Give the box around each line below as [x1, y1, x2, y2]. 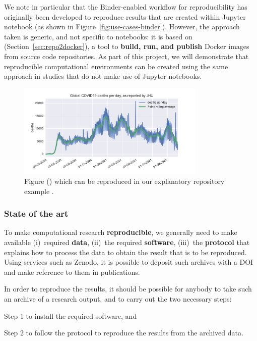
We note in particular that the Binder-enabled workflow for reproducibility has [4, 2, 247, 12]
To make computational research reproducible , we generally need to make [4, 227, 237, 237]
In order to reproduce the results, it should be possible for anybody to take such [4, 283, 252, 294]
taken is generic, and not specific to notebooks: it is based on [4, 31, 192, 41]
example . [24, 185, 54, 196]
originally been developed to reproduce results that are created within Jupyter [4, 11, 246, 22]
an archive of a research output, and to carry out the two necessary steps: [4, 293, 232, 304]
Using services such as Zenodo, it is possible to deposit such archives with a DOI [4, 257, 253, 267]
